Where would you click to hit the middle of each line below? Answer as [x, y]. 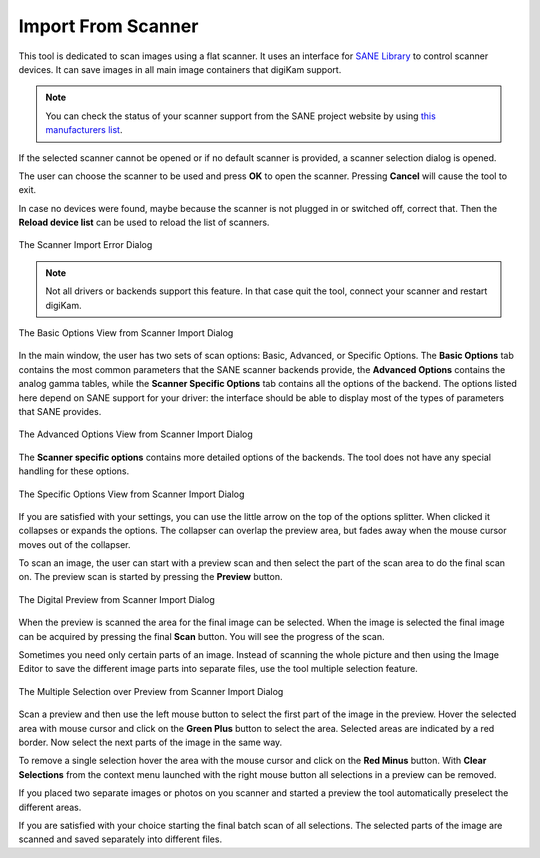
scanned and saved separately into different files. [120, 839]
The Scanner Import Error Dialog [85, 245]
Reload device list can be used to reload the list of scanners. [144, 222]
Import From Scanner [108, 26]
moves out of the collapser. [74, 544]
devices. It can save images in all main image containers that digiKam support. [180, 69]
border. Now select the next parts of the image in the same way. [150, 742]
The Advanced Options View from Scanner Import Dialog [136, 434]
